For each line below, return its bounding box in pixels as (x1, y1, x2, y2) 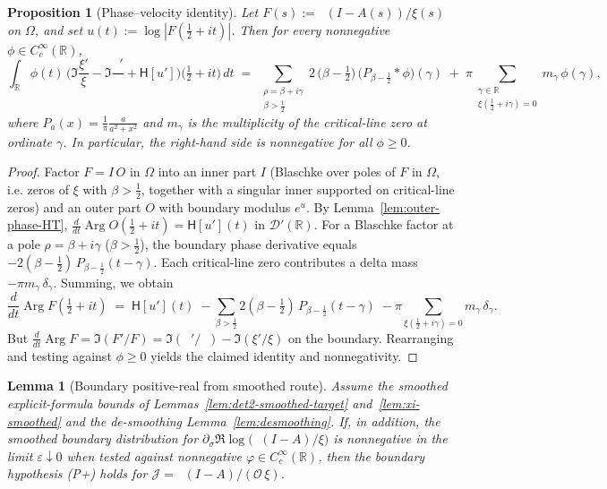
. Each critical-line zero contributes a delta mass (153, 253, 418, 271)
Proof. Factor (7, 162, 80, 181)
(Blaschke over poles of (269, 162, 396, 181)
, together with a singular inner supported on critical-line (141, 179, 455, 198)
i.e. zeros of (7, 179, 69, 198)
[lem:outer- (380, 197, 440, 216)
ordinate (7, 132, 52, 150)
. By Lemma (305, 197, 374, 216)
